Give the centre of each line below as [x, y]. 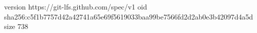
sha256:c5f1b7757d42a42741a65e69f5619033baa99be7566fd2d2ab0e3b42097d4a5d [129, 16]
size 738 [16, 26]
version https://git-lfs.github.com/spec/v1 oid [76, 6]
